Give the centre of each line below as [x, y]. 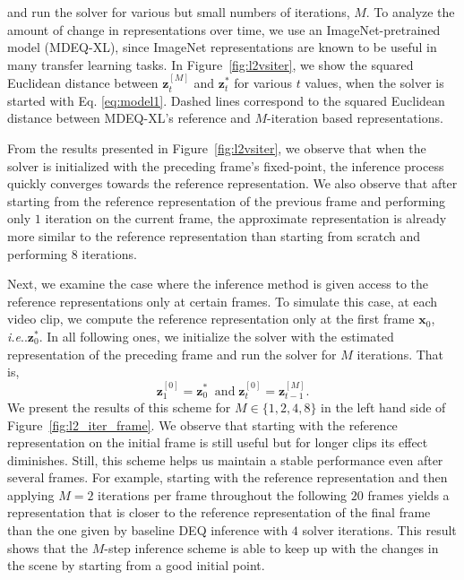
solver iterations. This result [379, 530]
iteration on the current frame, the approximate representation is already [246, 218]
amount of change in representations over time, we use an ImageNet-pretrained [224, 29]
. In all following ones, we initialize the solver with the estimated [216, 336]
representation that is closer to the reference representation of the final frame [219, 512]
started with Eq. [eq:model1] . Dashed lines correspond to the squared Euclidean [226, 100]
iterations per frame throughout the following [223, 494]
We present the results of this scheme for [119, 407]
